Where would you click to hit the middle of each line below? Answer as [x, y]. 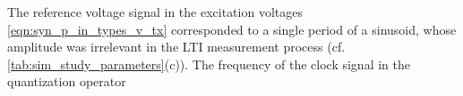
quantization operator [67, 81]
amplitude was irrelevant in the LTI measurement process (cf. [176, 47]
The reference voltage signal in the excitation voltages [155, 12]
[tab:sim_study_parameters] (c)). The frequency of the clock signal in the [209, 64]
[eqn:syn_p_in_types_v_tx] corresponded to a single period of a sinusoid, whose [232, 29]
